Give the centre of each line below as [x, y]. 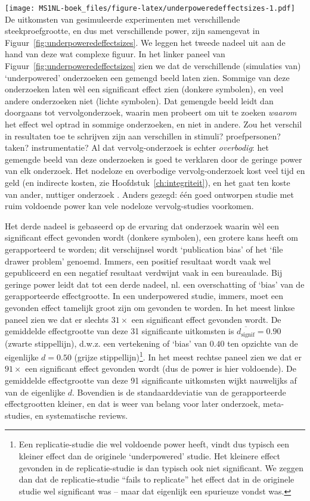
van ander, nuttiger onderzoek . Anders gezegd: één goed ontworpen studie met [149, 194]
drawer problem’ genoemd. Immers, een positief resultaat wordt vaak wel [138, 261]
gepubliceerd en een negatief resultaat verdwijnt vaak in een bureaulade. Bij [144, 273]
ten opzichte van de [263, 343]
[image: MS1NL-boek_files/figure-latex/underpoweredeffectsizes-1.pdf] [150, 8]
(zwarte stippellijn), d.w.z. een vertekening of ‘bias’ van [106, 343]
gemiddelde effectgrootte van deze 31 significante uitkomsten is [120, 331]
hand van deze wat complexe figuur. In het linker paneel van [115, 54]
